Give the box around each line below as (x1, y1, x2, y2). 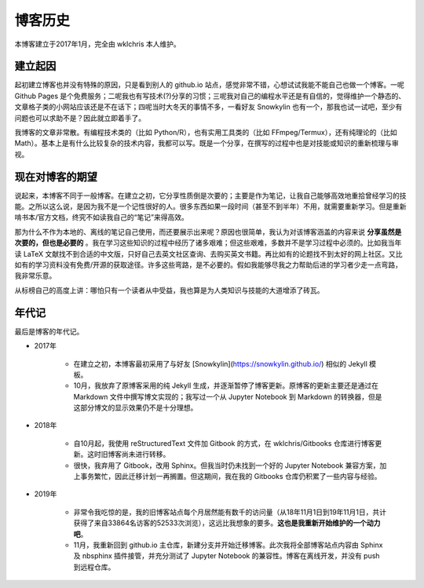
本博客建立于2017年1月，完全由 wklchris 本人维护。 (14, 39, 181, 49)
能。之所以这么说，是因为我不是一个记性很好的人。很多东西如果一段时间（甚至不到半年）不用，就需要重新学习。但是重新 (14, 202, 407, 211)
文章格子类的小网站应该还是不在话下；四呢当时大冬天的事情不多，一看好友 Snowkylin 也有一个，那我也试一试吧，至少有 (14, 102, 403, 111)
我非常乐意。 (14, 271, 57, 280)
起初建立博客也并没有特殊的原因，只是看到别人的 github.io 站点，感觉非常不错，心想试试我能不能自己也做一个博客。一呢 (14, 80, 404, 89)
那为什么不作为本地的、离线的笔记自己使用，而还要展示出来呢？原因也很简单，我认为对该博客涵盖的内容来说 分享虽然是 (14, 227, 402, 236)
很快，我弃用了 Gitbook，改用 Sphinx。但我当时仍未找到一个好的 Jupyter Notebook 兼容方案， (73, 460, 380, 470)
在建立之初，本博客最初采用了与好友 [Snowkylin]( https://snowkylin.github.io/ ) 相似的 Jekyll (73, 359, 368, 368)
